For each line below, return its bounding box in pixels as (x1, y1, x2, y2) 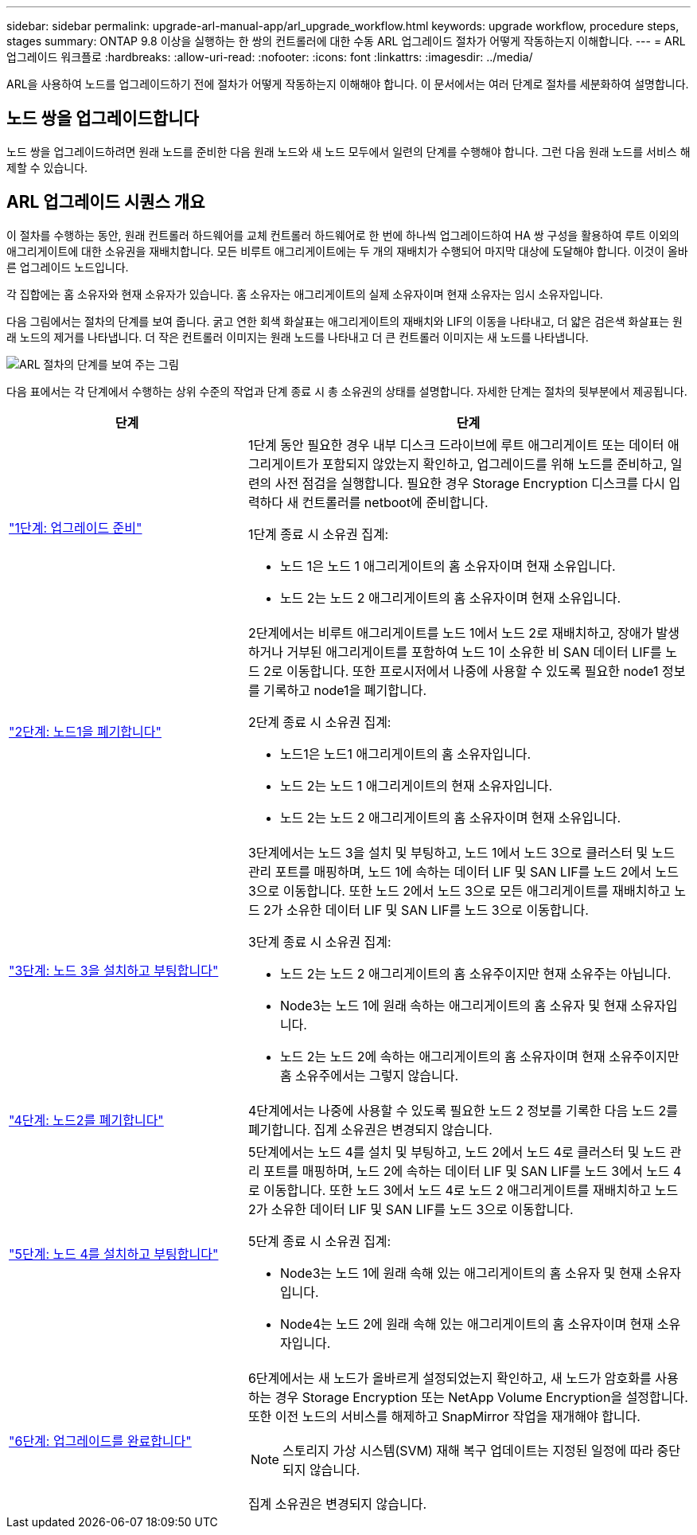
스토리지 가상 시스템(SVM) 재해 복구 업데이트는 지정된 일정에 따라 (282, 1442, 654, 1459)
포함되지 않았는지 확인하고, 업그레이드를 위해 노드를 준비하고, (321, 455, 668, 472)
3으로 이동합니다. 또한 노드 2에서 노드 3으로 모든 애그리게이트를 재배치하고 (247, 882, 671, 899)
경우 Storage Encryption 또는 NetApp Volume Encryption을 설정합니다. (275, 1389, 688, 1405)
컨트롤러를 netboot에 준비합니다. (302, 494, 489, 510)
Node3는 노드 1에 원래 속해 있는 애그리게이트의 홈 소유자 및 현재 (279, 1264, 643, 1281)
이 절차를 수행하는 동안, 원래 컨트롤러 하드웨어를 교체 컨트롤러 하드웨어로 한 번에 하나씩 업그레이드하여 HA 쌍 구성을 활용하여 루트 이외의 (6, 228, 679, 242)
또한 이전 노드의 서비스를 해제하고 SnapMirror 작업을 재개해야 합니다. (247, 1408, 641, 1424)
